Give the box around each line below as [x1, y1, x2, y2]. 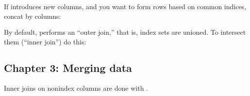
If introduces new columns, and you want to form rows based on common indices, [4, 1, 247, 11]
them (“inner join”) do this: [4, 36, 86, 46]
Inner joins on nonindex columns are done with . [4, 82, 148, 93]
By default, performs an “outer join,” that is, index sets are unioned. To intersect [4, 27, 246, 37]
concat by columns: [4, 11, 61, 21]
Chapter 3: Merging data [4, 60, 132, 75]
